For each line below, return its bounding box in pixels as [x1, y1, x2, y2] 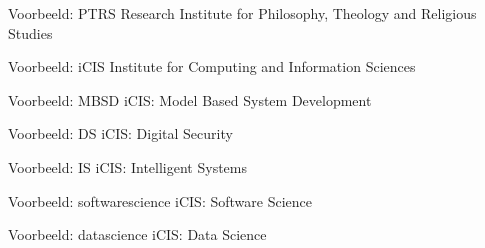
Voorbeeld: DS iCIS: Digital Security [8, 123, 233, 144]
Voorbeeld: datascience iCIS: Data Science [8, 224, 267, 245]
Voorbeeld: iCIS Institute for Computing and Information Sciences [8, 56, 416, 77]
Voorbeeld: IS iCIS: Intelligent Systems [8, 156, 247, 177]
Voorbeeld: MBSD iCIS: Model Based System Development [8, 89, 372, 110]
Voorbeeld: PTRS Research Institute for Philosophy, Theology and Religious [8, 3, 477, 23]
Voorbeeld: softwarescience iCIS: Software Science [8, 190, 312, 211]
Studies [8, 22, 53, 43]
